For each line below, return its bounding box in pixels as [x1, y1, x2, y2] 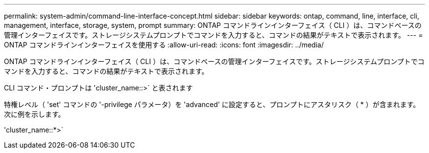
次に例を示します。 [4, 110, 65, 118]
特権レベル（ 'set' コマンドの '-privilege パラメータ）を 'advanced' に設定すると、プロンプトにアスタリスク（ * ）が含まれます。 [4, 100, 420, 109]
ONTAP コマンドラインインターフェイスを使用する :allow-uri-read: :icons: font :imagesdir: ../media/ [4, 41, 324, 49]
